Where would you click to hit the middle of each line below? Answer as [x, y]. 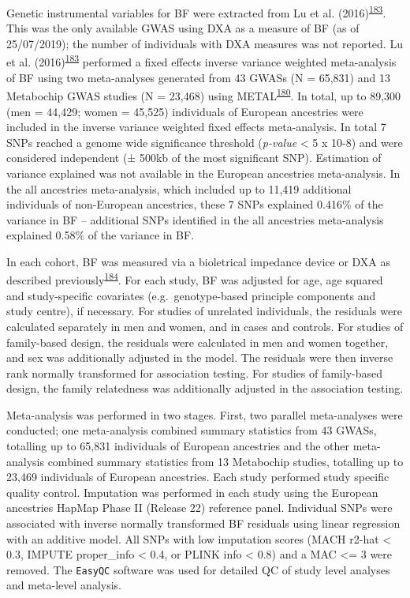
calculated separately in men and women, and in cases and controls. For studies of [205, 326]
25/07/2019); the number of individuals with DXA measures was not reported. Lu [205, 43]
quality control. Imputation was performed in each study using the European [192, 492]
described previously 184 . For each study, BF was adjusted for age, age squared [195, 279]
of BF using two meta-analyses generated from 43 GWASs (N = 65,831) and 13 [198, 77]
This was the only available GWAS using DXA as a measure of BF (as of [183, 28]
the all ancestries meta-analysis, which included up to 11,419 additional [179, 188]
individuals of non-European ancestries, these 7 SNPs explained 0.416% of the [195, 204]
